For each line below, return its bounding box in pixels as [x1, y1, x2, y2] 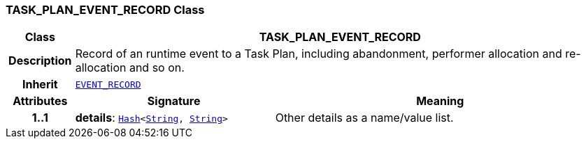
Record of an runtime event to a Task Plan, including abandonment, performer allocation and [75, 47, 562, 61]
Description [8, 54, 72, 68]
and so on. [129, 61, 185, 75]
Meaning [416, 94, 464, 109]
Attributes [13, 94, 68, 109]
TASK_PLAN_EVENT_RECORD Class [6, 3, 205, 17]
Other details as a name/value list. [275, 111, 454, 125]
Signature [147, 94, 201, 109]
